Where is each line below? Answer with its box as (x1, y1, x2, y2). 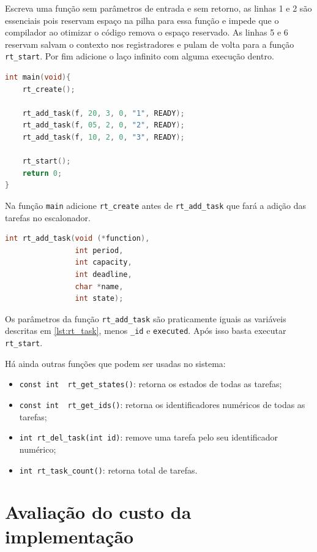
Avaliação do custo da (5, 499, 192, 524)
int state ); (75, 294, 124, 303)
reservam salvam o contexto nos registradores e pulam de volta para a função (5, 37, 294, 50)
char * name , (75, 282, 124, 291)
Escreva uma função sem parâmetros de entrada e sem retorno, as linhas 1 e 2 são (5, 2, 312, 14)
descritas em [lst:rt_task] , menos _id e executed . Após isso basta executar (5, 324, 286, 337)
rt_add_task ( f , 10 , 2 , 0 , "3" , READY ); (22, 133, 185, 142)
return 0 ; (22, 168, 62, 178)
